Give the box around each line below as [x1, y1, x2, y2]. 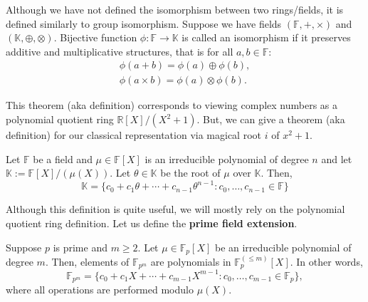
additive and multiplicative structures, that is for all [6, 43, 233, 58]
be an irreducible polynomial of [214, 239, 352, 254]
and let [321, 151, 352, 166]
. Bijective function [53, 30, 137, 45]
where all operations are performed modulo [6, 282, 194, 297]
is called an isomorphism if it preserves [182, 30, 351, 45]
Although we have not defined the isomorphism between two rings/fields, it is [6, 2, 344, 16]
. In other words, [290, 254, 363, 269]
